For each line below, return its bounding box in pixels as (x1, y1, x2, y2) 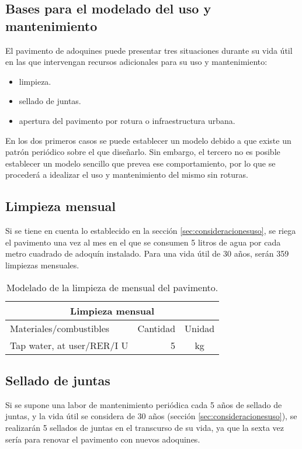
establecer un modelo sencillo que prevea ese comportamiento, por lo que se (5, 157, 276, 169)
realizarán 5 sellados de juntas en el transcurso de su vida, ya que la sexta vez (5, 421, 284, 433)
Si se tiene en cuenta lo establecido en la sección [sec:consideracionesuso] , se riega (5, 224, 296, 237)
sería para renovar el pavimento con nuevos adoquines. (5, 433, 200, 445)
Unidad (185, 321, 215, 335)
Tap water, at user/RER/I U (10, 338, 129, 352)
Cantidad (137, 321, 176, 335)
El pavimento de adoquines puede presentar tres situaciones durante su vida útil (5, 44, 293, 56)
